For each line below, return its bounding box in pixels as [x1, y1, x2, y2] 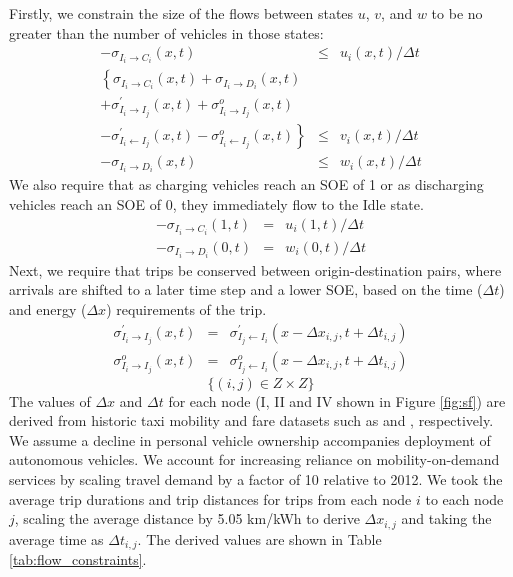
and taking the [401, 508, 492, 529]
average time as [9, 528, 104, 549]
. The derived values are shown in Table [137, 528, 382, 549]
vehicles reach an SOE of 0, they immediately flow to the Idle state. [9, 194, 424, 214]
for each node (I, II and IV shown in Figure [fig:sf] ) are [168, 390, 506, 411]
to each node [425, 488, 504, 509]
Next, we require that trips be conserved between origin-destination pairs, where [9, 259, 502, 280]
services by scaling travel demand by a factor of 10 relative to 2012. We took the [9, 468, 503, 489]
